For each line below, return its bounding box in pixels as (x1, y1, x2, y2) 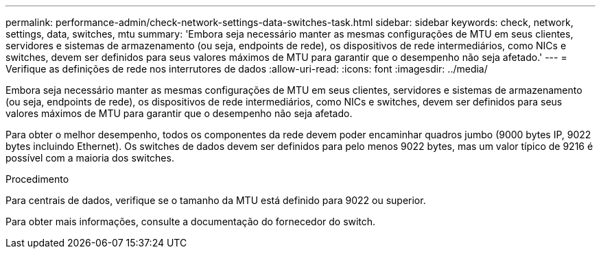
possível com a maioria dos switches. (5, 152, 174, 164)
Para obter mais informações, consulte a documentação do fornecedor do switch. (5, 216, 376, 227)
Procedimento (5, 173, 69, 185)
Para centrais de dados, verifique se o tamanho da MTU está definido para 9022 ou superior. (5, 194, 426, 206)
